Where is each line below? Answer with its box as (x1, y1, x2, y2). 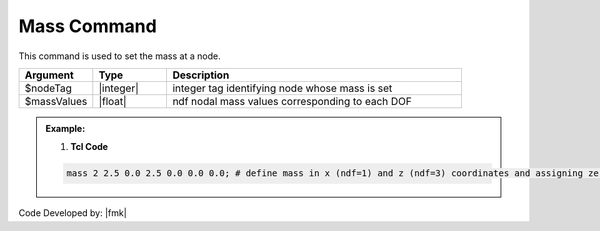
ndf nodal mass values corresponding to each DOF (172, 94, 412, 108)
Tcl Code (70, 141, 109, 153)
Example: (45, 122, 86, 134)
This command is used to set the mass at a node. (18, 50, 221, 62)
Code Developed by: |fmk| (18, 207, 127, 219)
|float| (98, 94, 127, 108)
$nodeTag (24, 81, 72, 95)
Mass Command (18, 15, 157, 37)
